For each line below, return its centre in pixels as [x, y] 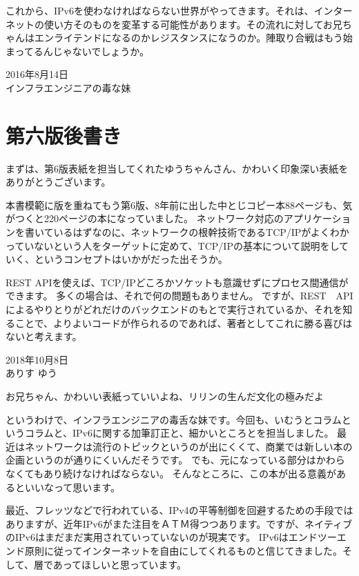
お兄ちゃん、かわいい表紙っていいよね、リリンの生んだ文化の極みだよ [165, 396]
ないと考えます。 [44, 336]
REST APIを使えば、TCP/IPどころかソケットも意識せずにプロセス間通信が [177, 282]
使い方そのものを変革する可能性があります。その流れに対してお [188, 24]
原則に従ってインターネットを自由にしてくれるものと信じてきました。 [184, 550]
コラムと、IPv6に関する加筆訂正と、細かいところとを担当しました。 [179, 433]
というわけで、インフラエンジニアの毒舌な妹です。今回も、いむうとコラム [174, 419]
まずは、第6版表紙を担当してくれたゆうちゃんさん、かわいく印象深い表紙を [177, 168]
